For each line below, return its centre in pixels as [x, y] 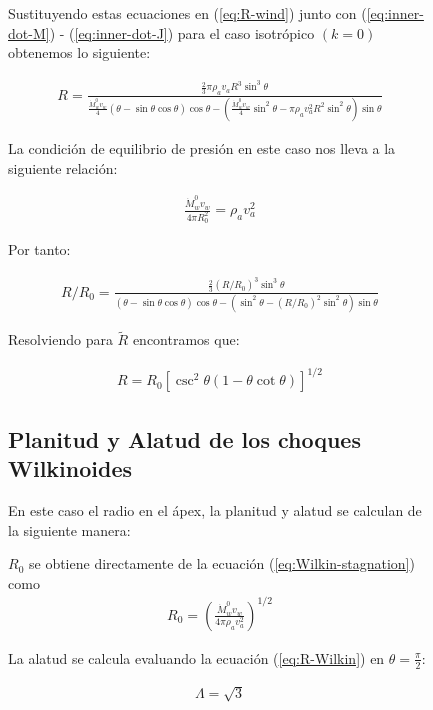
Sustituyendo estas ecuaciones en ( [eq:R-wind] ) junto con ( [187, 13]
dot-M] [29, 32]
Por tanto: [39, 249]
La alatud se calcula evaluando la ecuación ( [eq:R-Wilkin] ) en [196, 657]
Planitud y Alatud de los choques [184, 438]
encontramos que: [186, 339]
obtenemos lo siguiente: [79, 52]
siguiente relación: [63, 167]
